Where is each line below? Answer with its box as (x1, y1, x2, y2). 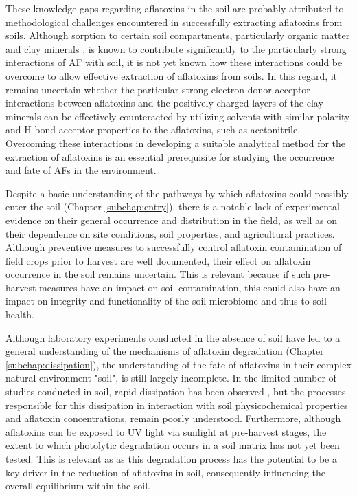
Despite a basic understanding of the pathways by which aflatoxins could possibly (5, 186, 349, 200)
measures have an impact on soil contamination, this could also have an (39, 280, 341, 294)
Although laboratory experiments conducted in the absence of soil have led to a (5, 330, 341, 344)
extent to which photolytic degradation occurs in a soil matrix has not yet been (5, 438, 340, 452)
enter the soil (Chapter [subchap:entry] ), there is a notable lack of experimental (5, 199, 340, 214)
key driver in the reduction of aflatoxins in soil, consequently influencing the (5, 465, 325, 479)
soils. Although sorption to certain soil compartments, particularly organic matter (5, 28, 350, 43)
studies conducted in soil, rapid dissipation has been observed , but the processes (5, 384, 346, 399)
